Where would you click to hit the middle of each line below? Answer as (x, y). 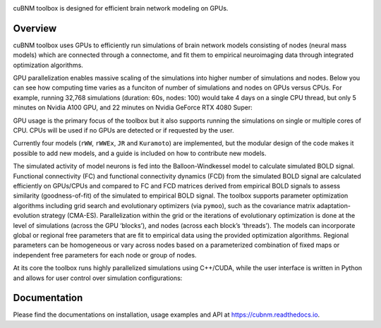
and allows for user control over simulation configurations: (98, 278)
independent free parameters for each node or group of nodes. (105, 255)
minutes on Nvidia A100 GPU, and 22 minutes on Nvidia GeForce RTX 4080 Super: (133, 108)
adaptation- (333, 205)
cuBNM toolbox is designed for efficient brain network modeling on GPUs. (121, 8)
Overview (35, 28)
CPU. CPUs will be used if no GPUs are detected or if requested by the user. (123, 130)
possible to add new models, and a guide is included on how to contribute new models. (140, 153)
